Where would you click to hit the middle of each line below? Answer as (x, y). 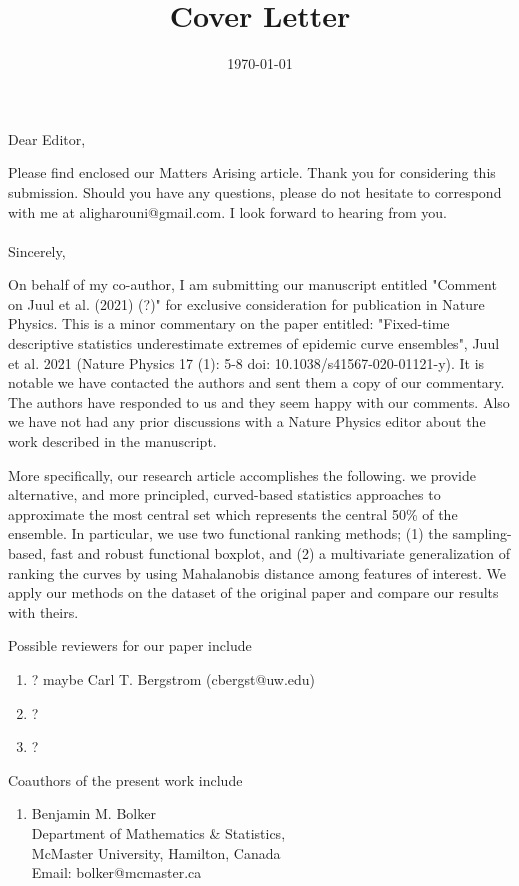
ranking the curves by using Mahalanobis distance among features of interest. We (257, 572)
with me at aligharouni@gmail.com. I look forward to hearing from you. (227, 211)
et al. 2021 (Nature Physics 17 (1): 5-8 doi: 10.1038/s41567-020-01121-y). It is (246, 362)
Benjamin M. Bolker (93, 813)
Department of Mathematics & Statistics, (158, 832)
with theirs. (43, 611)
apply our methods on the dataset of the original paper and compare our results (253, 592)
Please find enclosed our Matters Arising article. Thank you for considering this (252, 172)
